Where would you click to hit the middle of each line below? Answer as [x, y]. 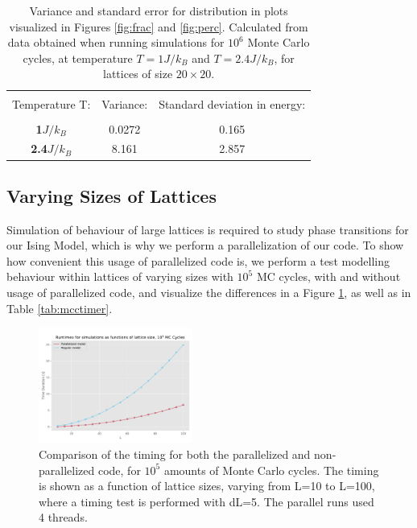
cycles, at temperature [78, 58]
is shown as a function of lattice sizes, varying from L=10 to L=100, [207, 486]
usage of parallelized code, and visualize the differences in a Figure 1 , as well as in [209, 293]
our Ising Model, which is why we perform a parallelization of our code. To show [205, 245]
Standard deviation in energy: [232, 104]
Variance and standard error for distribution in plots [159, 10]
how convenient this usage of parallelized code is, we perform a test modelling [198, 260]
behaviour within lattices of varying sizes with [120, 276]
